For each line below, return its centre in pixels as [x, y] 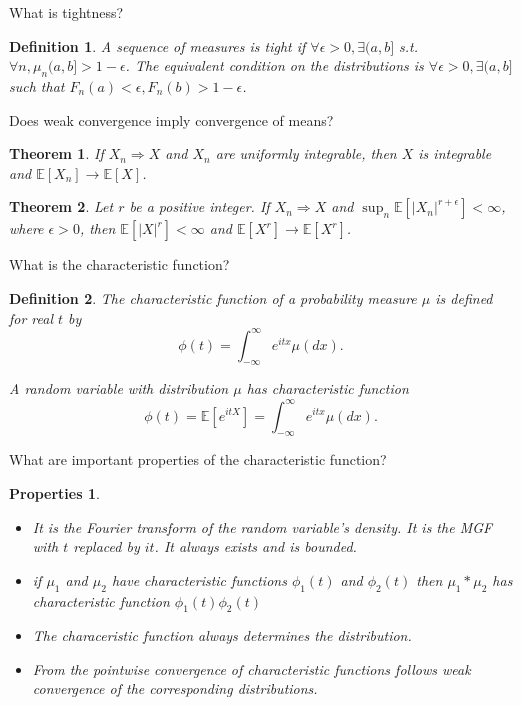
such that [37, 85]
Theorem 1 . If [56, 153]
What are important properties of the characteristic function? [198, 459]
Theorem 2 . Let [61, 206]
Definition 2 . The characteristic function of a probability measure [213, 297]
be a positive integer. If [199, 206]
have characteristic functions [199, 579]
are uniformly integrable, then [306, 153]
